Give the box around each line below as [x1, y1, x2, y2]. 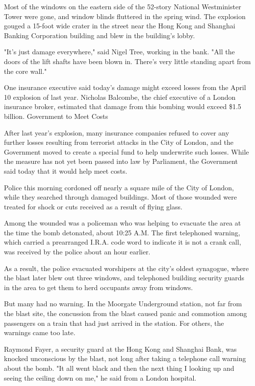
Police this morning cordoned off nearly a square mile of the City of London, [4, 182, 234, 192]
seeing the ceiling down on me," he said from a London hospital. [4, 372, 197, 383]
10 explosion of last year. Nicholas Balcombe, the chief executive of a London [4, 91, 236, 102]
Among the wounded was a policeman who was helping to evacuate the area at [4, 218, 241, 228]
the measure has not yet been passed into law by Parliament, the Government [4, 156, 238, 166]
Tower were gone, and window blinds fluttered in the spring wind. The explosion [4, 11, 246, 21]
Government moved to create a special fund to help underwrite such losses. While [4, 146, 249, 157]
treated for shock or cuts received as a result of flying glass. [4, 201, 182, 211]
